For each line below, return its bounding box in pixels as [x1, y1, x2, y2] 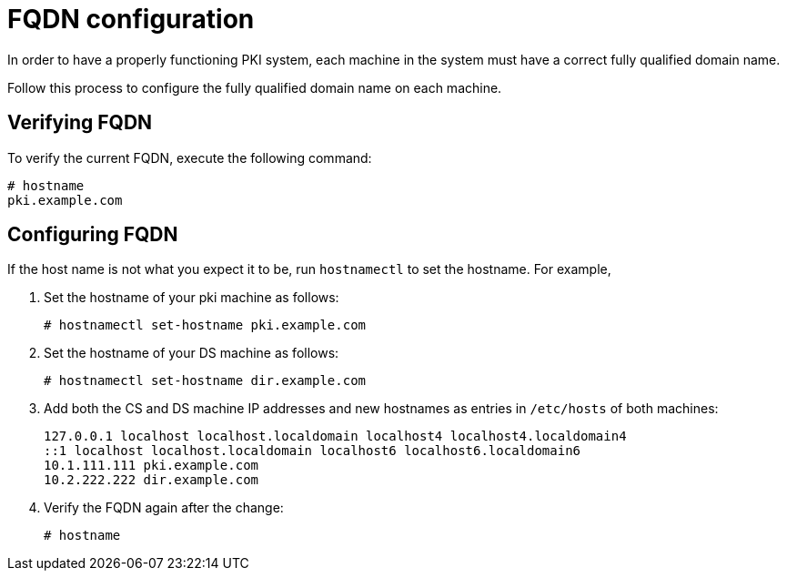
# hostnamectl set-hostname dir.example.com [44, 373, 367, 389]
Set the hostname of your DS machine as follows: [44, 345, 339, 361]
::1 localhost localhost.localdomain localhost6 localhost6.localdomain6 [44, 443, 581, 459]
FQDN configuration [7, 4, 255, 35]
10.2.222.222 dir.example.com [44, 472, 259, 488]
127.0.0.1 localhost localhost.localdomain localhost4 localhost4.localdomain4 [44, 429, 627, 444]
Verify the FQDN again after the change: [44, 500, 284, 516]
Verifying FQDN [7, 111, 153, 135]
